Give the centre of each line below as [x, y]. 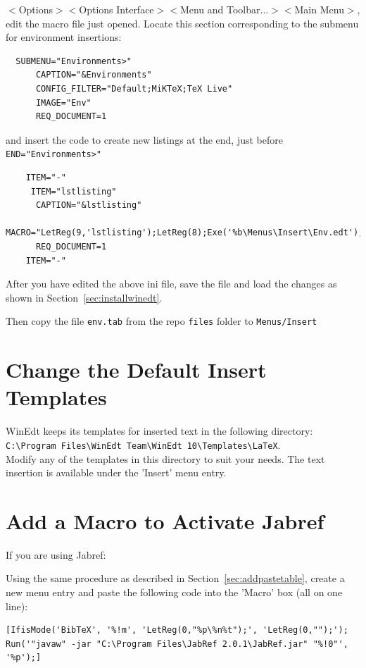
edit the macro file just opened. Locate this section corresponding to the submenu [182, 23]
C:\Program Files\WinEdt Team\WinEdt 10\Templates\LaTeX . [143, 444]
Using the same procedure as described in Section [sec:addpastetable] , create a [175, 578]
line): [17, 606]
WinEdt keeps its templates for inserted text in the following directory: [159, 431]
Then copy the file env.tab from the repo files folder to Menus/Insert [162, 321]
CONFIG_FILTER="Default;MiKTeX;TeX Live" [134, 88]
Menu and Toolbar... [224, 9]
